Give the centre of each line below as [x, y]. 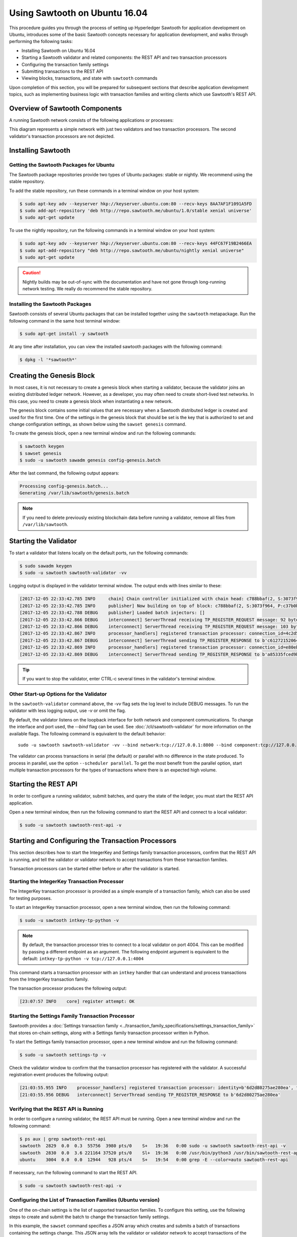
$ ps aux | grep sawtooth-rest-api [63, 1139]
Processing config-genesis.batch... [64, 486]
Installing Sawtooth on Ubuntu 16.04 [58, 50]
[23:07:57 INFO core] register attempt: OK [77, 1001]
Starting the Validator [43, 541]
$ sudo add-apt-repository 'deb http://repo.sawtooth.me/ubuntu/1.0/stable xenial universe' [136, 211]
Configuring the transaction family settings [65, 64]
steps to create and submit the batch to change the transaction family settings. [90, 1217]
